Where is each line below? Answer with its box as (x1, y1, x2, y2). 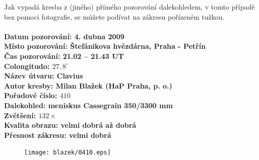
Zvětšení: (4, 110, 36, 120)
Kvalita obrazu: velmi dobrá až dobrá (4, 120, 137, 130)
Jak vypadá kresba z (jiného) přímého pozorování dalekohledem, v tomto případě (4, 2, 255, 12)
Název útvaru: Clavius (4, 70, 83, 81)
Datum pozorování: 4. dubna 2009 (4, 31, 124, 41)
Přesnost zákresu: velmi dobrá (4, 129, 111, 140)
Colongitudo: (4, 60, 50, 71)
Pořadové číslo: (4, 90, 57, 101)
